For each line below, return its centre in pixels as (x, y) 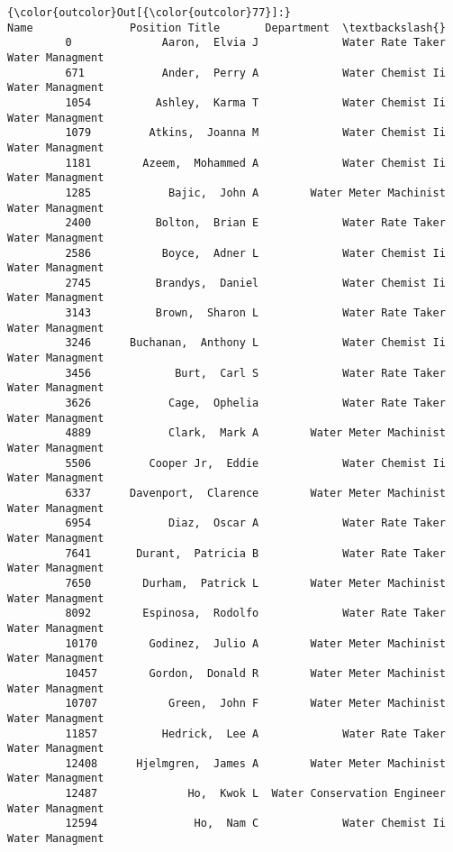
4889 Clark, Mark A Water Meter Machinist (255, 433)
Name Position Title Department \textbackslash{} (226, 27)
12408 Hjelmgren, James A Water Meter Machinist (255, 763)
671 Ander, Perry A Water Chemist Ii (255, 73)
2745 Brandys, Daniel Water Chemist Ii (255, 283)
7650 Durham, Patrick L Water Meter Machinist (255, 583)
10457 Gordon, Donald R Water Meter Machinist (255, 673)
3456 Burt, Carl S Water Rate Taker (255, 373)
